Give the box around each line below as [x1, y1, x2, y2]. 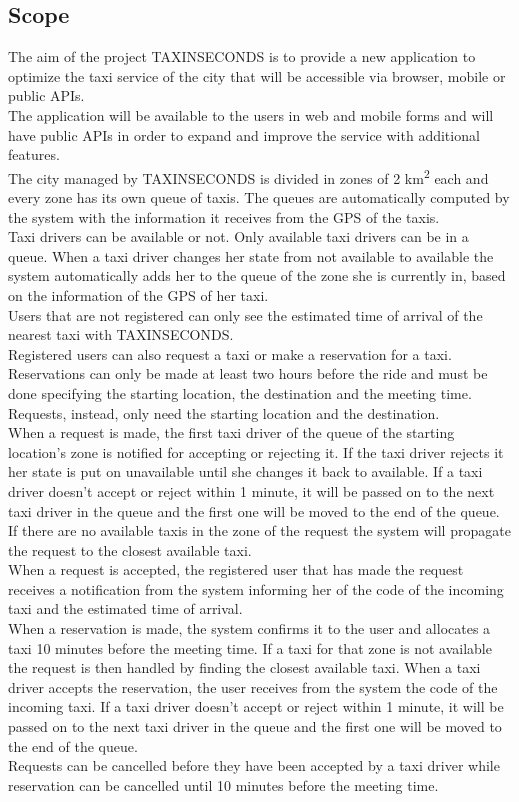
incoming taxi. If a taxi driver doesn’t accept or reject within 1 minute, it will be [8, 696, 504, 717]
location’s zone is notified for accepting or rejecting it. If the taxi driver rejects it [8, 441, 504, 462]
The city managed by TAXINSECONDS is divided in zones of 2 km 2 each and [8, 164, 489, 188]
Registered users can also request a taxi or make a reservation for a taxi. [8, 343, 452, 364]
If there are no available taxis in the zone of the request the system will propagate [8, 520, 511, 541]
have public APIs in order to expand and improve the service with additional [8, 124, 480, 145]
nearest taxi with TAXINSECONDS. [8, 324, 234, 345]
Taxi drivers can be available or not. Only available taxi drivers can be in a [8, 226, 469, 247]
